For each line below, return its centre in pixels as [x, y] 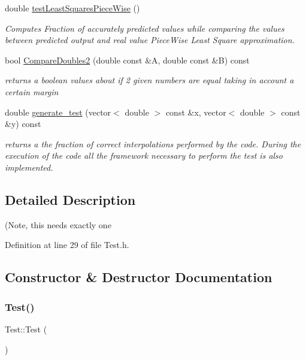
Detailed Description [70, 199]
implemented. [29, 167]
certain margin [32, 91]
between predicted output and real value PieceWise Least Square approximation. [150, 40]
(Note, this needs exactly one [58, 224]
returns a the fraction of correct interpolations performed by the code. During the [153, 143]
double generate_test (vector [58, 112]
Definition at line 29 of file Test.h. [67, 245]
